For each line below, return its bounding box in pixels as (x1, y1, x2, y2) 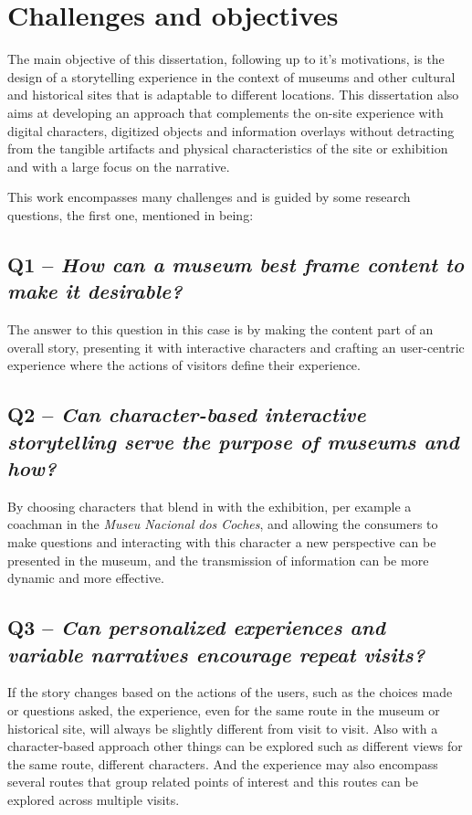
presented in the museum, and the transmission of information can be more (7, 550, 429, 569)
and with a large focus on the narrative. (7, 156, 230, 175)
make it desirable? (7, 277, 183, 305)
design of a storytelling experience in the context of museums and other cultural (7, 67, 456, 86)
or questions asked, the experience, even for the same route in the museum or (7, 700, 440, 719)
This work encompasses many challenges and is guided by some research (7, 187, 411, 206)
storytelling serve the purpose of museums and (7, 427, 459, 455)
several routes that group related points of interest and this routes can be (7, 772, 418, 791)
